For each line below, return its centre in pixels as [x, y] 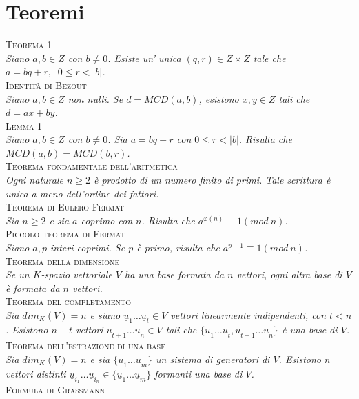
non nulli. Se [95, 98]
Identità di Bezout [46, 85]
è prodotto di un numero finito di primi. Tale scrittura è [212, 180]
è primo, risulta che [178, 247]
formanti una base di [198, 373]
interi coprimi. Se [88, 247]
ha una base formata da [175, 274]
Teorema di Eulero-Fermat [65, 207]
